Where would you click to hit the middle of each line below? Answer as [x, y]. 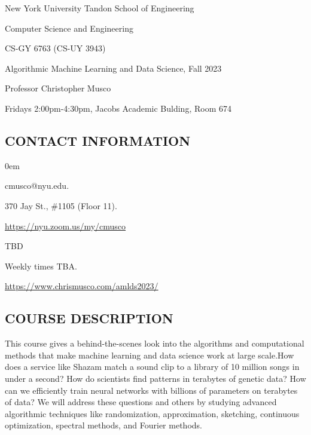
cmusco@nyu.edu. [37, 186]
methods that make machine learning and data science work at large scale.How [150, 355]
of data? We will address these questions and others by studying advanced [141, 402]
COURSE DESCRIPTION [89, 318]
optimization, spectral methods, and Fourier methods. [103, 425]
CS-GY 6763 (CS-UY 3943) [55, 48]
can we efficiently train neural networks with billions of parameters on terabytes [151, 390]
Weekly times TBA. [41, 266]
